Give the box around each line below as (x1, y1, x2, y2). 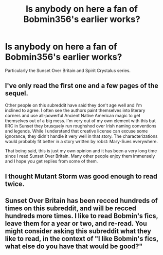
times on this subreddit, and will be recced (5, 204, 136, 212)
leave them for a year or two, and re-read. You (5, 219, 147, 227)
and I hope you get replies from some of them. (5, 158, 98, 164)
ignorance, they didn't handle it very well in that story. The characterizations (5, 133, 158, 139)
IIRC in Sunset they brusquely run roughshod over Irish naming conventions (5, 123, 157, 128)
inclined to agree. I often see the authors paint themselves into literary (5, 107, 145, 113)
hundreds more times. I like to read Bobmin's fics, (5, 212, 158, 220)
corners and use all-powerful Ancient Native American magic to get (5, 112, 141, 118)
